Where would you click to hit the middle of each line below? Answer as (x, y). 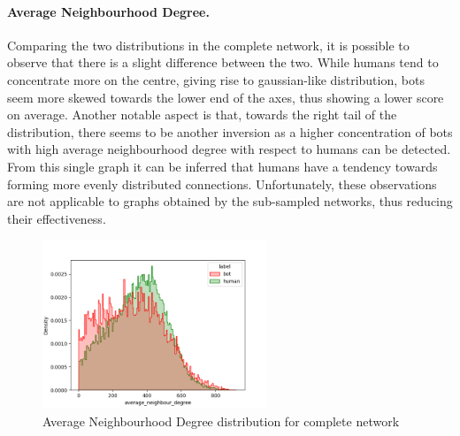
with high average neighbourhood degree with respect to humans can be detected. (229, 149)
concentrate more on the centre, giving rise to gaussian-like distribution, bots (216, 79)
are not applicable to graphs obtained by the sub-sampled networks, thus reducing (230, 201)
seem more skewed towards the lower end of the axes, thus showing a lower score (226, 97)
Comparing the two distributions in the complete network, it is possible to (208, 45)
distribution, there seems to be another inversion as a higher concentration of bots (230, 131)
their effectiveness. (57, 218)
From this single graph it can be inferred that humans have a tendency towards (222, 166)
